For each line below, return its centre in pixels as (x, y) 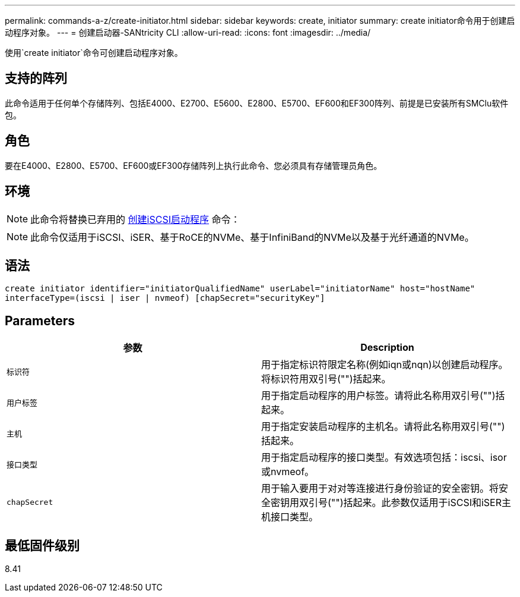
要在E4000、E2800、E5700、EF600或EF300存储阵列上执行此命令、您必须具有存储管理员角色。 (194, 165)
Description (387, 348)
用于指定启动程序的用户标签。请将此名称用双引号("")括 (383, 396)
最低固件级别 (42, 545)
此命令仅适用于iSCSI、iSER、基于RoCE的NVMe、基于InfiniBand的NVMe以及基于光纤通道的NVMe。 (252, 237)
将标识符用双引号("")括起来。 (326, 379)
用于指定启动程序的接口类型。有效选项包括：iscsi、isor (384, 458)
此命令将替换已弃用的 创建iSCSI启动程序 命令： (135, 219)
